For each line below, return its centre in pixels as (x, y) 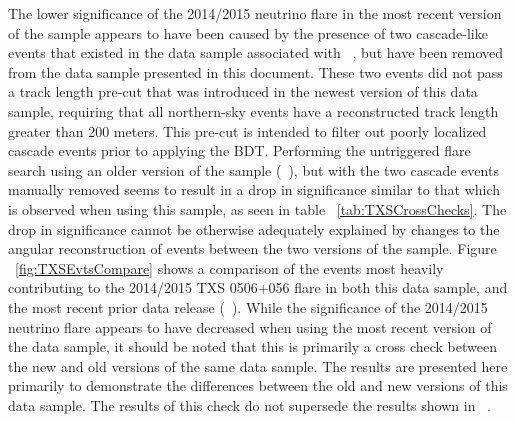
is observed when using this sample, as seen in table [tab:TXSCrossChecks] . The (257, 208)
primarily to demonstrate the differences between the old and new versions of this (258, 385)
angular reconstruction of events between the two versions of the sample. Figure (252, 248)
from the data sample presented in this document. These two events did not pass (255, 71)
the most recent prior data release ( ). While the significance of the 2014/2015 (248, 306)
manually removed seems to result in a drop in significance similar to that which (254, 189)
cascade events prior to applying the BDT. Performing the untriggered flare (239, 150)
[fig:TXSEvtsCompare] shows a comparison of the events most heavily (229, 267)
